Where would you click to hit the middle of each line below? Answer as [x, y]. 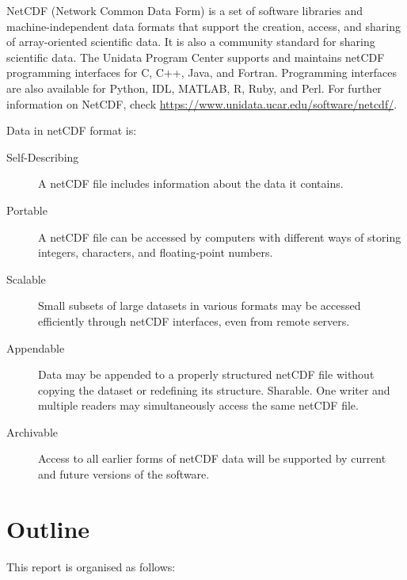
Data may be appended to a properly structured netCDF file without [206, 374]
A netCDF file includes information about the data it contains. [191, 183]
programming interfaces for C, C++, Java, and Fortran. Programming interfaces [202, 72]
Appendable [36, 347]
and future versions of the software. [124, 474]
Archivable [32, 431]
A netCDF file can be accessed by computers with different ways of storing [220, 237]
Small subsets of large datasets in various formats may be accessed [200, 305]
